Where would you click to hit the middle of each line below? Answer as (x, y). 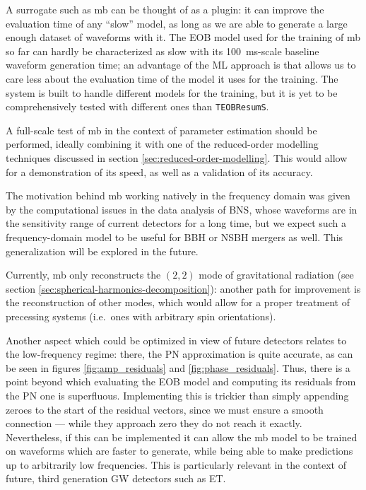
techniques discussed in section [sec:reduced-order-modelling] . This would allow (177, 158)
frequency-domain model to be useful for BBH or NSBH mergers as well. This (175, 237)
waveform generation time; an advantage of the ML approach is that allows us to (181, 65)
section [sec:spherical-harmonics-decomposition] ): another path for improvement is (183, 288)
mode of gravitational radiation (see (276, 275)
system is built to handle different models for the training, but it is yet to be (172, 92)
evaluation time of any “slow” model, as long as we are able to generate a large (177, 23)
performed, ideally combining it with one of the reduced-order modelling (162, 144)
